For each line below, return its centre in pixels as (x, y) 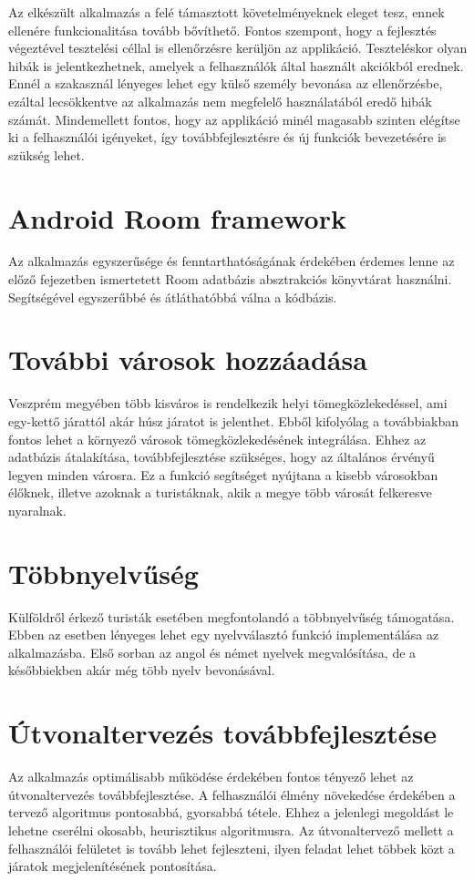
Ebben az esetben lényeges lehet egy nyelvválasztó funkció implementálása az (224, 635)
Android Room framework (177, 217)
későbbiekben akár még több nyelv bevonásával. (142, 670)
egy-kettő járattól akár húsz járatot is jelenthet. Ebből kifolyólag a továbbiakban (234, 420)
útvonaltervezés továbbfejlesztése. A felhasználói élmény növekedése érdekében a (232, 794)
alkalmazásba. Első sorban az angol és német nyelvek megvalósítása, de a (212, 652)
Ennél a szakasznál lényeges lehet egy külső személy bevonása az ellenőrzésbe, (226, 83)
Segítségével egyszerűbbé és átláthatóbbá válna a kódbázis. (173, 297)
